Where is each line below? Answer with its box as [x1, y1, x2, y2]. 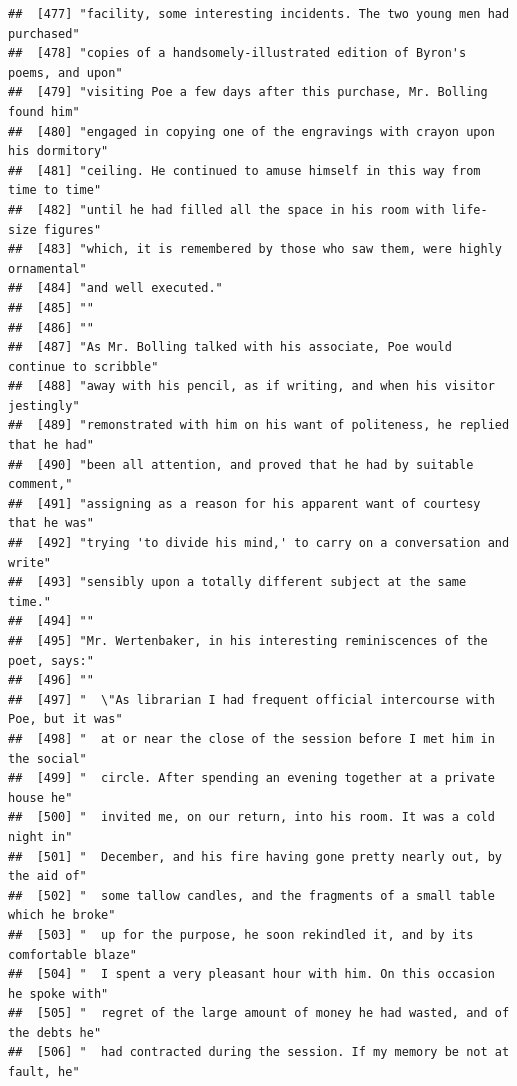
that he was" [8, 516, 94, 531]
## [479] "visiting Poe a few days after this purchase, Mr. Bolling [8, 85, 488, 100]
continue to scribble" [8, 359, 159, 374]
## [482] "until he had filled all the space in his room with [8, 202, 445, 217]
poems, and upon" [8, 65, 123, 80]
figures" [43, 222, 102, 237]
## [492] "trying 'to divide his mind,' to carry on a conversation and [8, 536, 510, 551]
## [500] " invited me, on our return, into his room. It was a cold [8, 810, 495, 825]
